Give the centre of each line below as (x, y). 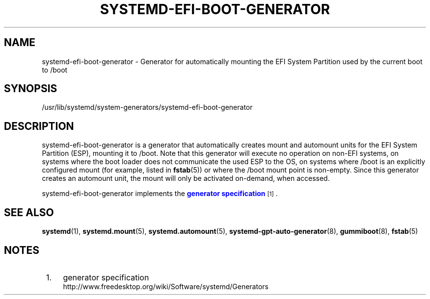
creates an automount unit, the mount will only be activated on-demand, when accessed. (186, 178)
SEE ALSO (29, 212)
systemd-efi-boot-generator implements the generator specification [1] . (160, 194)
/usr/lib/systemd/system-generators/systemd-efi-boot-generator (147, 107)
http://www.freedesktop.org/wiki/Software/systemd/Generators (166, 286)
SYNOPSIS (31, 89)
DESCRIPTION (39, 126)
